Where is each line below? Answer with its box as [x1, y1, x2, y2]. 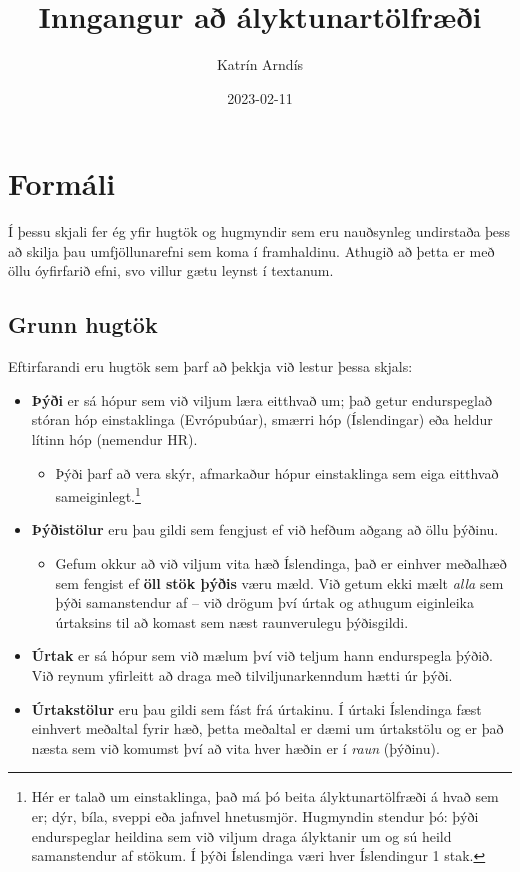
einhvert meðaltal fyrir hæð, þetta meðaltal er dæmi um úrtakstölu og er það [31, 718, 504, 739]
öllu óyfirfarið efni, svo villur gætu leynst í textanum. [8, 260, 334, 281]
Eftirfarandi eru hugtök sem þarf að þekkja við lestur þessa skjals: [8, 356, 413, 377]
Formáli [8, 163, 116, 204]
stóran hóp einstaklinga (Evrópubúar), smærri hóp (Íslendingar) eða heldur [31, 409, 493, 430]
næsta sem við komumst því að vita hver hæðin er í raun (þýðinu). [31, 737, 440, 758]
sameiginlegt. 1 [55, 483, 141, 506]
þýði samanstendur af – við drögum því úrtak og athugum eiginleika [55, 592, 474, 613]
